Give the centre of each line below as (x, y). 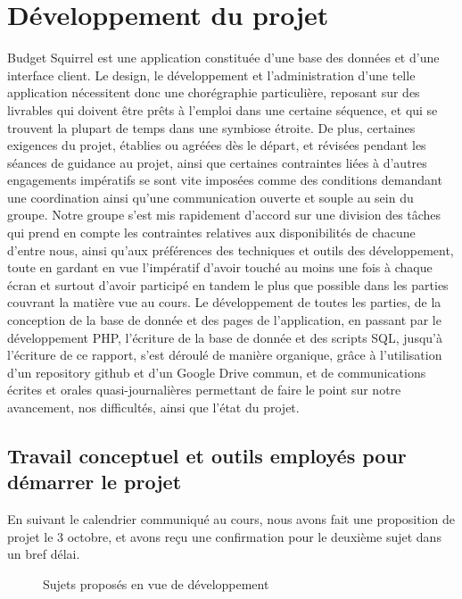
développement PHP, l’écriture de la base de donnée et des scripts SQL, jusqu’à (225, 337)
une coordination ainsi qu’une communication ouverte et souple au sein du (210, 197)
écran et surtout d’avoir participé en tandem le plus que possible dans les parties (228, 284)
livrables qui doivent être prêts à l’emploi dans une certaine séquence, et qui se (223, 109)
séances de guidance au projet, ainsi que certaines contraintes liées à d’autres (217, 162)
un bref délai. (44, 554)
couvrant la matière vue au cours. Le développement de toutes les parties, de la (224, 302)
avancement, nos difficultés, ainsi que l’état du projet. (153, 407)
